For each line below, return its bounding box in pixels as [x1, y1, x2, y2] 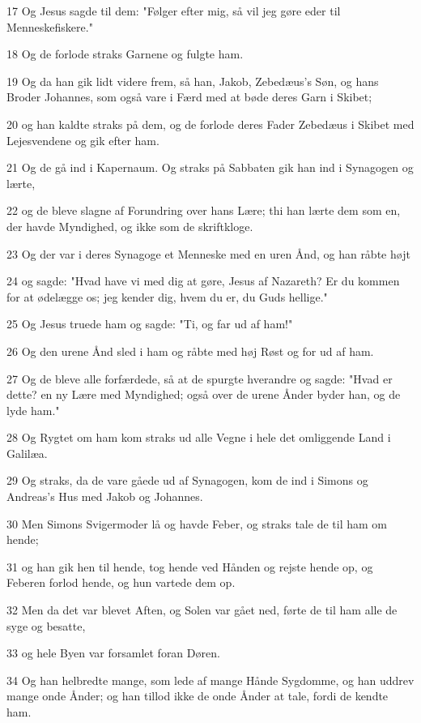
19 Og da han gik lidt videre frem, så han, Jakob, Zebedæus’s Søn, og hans [6, 72, 379, 89]
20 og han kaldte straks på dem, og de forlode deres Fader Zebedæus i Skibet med [6, 115, 415, 132]
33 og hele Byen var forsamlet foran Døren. [6, 644, 220, 661]
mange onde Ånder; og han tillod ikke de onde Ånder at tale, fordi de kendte [6, 687, 389, 704]
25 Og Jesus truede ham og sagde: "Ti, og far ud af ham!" [6, 315, 293, 332]
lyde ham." [6, 401, 60, 418]
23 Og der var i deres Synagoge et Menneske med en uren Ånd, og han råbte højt [6, 245, 410, 262]
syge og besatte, [6, 617, 86, 634]
